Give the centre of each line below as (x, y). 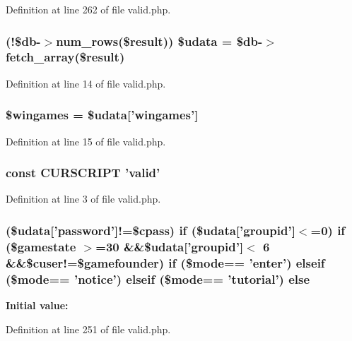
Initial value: (37, 305)
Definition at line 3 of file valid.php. (83, 199)
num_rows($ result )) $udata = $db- (159, 41)
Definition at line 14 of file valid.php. (86, 83)
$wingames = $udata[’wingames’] (102, 115)
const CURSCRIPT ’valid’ (83, 173)
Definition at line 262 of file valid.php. (88, 9)
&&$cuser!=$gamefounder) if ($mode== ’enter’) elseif (165, 262)
